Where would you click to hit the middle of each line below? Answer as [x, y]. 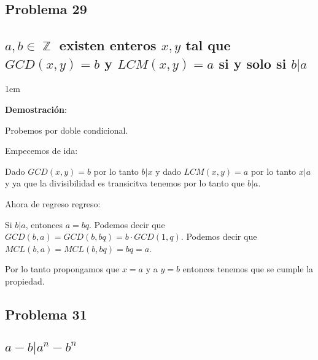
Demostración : [36, 109]
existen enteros [108, 45]
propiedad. [25, 281]
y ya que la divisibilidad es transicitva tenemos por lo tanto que [125, 183]
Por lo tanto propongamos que [62, 269]
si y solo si [253, 63]
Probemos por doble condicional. [67, 130]
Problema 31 [46, 314]
